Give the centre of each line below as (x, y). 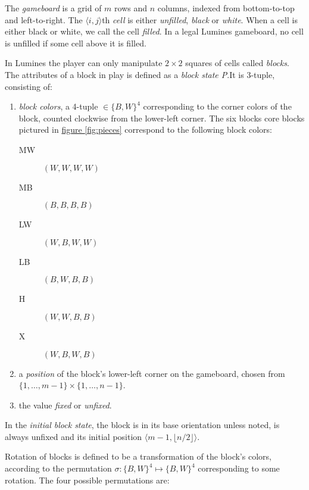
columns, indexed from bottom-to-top (226, 8)
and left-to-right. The (44, 19)
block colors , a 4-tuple (58, 106)
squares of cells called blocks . (237, 63)
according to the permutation (58, 468)
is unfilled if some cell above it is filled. (76, 43)
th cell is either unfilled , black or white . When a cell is (200, 19)
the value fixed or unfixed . (65, 405)
